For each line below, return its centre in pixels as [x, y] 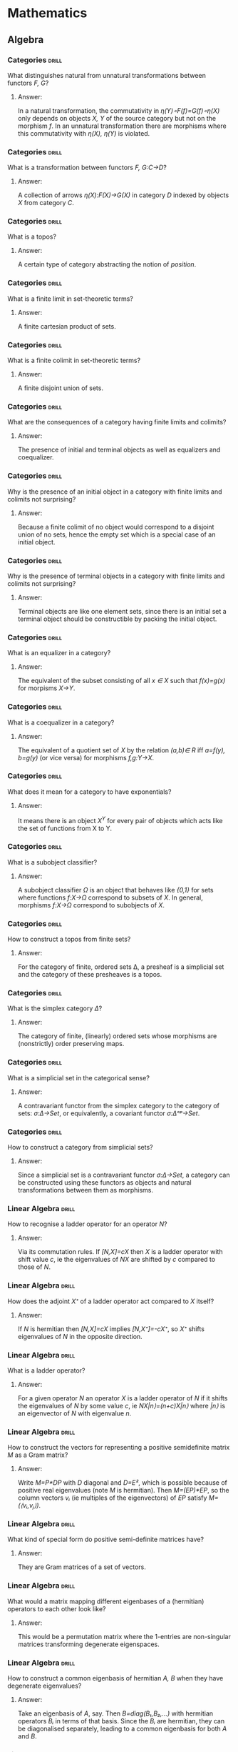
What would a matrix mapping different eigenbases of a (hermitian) [106, 1601]
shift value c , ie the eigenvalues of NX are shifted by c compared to [117, 1260]
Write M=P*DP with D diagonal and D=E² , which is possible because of [123, 1483]
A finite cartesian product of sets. [67, 326]
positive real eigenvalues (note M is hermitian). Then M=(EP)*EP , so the [123, 1490]
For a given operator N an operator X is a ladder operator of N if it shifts [123, 1398]
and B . [27, 1736]
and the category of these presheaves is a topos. [90, 975]
